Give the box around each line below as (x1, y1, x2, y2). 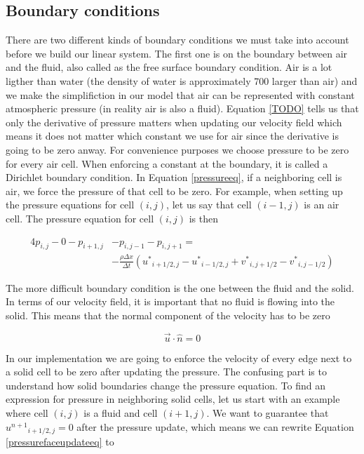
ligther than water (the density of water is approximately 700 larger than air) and (6, 73, 358, 88)
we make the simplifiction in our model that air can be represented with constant (6, 87, 355, 102)
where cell (6, 406, 48, 420)
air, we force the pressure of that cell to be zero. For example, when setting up (6, 183, 343, 198)
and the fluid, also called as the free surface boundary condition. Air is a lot (6, 60, 332, 74)
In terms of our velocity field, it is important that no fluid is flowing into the (6, 294, 335, 309)
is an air (304, 197, 339, 212)
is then (189, 211, 218, 225)
